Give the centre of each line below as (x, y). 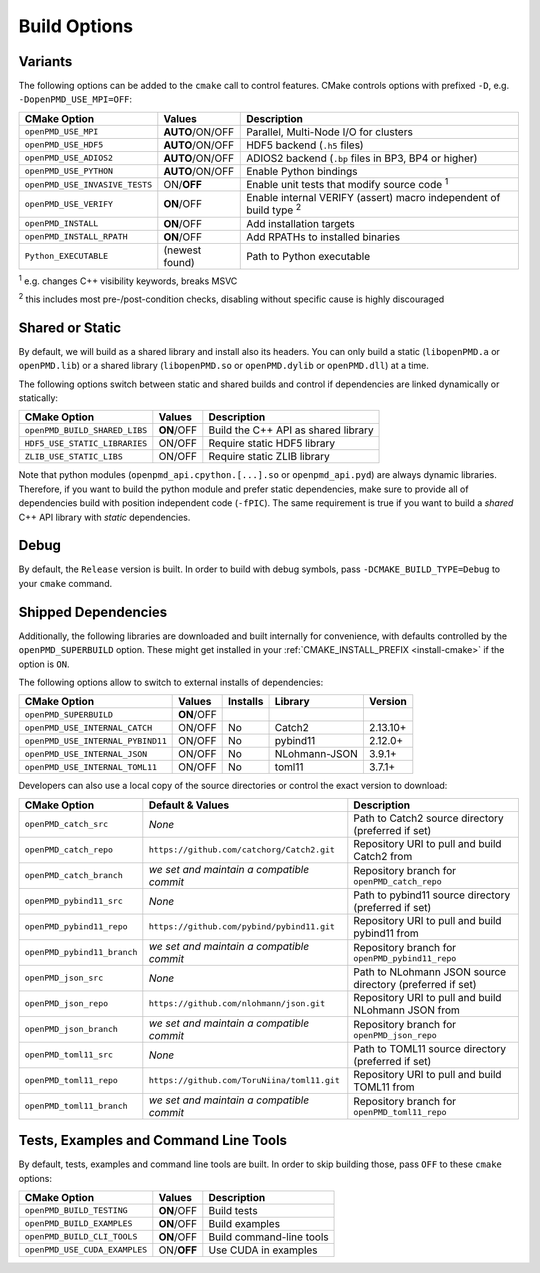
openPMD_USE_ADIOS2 (69, 158)
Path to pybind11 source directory (432, 895)
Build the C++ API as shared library (291, 430)
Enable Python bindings (302, 171)
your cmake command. (65, 583)
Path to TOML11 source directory (430, 1048)
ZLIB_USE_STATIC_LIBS (74, 456)
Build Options (76, 26)
